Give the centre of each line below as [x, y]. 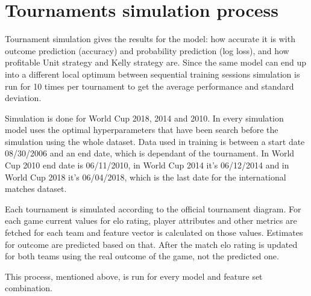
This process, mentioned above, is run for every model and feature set [134, 276]
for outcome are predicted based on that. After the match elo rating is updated [151, 244]
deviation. [23, 98]
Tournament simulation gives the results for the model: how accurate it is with [150, 39]
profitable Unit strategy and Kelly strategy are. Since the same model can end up [156, 62]
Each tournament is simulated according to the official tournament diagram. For [153, 208]
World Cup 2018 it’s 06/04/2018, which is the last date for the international [146, 177]
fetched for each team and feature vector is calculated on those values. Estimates [154, 233]
